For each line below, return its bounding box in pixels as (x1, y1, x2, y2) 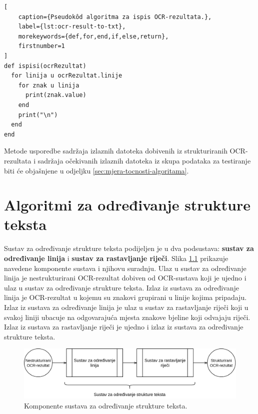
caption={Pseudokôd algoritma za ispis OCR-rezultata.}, (18, 13, 212, 20)
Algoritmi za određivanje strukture (4, 194, 250, 215)
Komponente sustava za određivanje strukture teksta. (24, 400, 187, 410)
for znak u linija (18, 81, 79, 89)
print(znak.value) (25, 91, 86, 99)
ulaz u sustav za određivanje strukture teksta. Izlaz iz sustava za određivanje (4, 282, 239, 292)
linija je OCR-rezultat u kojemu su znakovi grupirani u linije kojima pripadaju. (4, 292, 247, 302)
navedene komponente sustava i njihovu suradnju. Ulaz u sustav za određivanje (4, 262, 246, 273)
